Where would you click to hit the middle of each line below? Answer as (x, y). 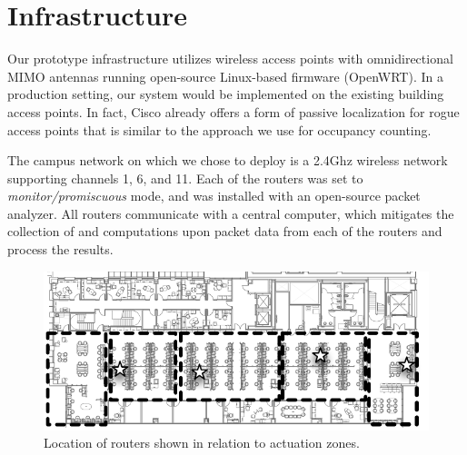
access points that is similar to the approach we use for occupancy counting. (219, 129)
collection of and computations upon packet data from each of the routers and (225, 231)
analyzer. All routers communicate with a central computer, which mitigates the (231, 213)
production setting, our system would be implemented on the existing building (226, 94)
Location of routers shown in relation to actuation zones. (202, 443)
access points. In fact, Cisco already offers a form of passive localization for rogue (233, 111)
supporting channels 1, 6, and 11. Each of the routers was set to (185, 178)
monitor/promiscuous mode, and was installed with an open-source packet (214, 196)
